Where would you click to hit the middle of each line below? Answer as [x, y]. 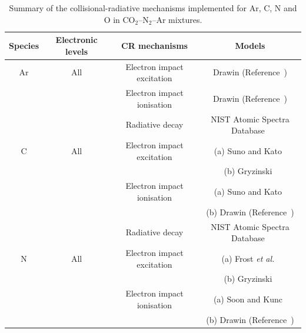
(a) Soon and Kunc [248, 299]
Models [250, 45]
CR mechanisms [154, 45]
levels [77, 51]
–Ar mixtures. [177, 19]
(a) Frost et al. [248, 258]
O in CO [119, 19]
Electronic [76, 40]
